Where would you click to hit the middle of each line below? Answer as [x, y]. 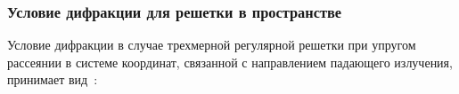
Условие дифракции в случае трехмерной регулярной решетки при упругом [212, 45]
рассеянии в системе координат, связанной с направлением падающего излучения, [230, 62]
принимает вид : [53, 79]
